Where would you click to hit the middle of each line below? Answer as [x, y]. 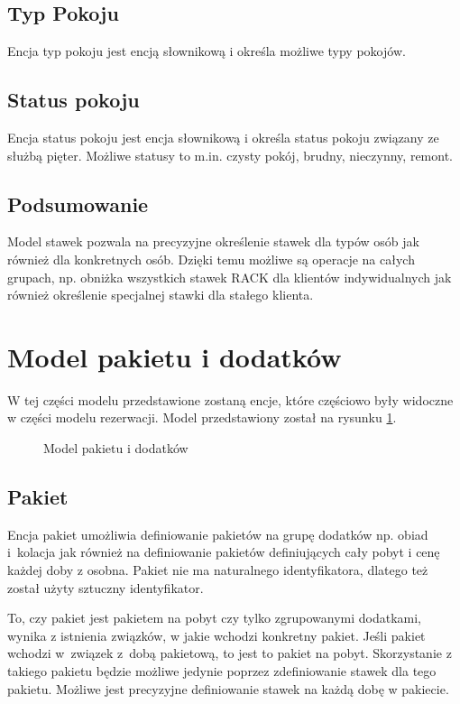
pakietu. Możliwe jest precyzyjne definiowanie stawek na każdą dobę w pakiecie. [228, 688]
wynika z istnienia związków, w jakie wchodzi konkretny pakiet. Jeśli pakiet [216, 635]
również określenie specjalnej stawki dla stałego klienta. [161, 295]
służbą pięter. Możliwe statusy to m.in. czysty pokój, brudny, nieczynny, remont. [230, 155]
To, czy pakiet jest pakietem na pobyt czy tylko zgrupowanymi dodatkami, [215, 618]
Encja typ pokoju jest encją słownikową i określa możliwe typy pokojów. [207, 51]
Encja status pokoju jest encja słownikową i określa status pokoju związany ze [223, 137]
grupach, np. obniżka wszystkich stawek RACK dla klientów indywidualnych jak [230, 277]
